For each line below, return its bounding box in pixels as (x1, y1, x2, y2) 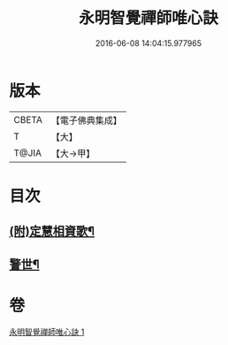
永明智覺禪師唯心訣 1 (9, 326, 85, 337)
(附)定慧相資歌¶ (9, 224, 95, 239)
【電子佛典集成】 (50, 114, 122, 126)
